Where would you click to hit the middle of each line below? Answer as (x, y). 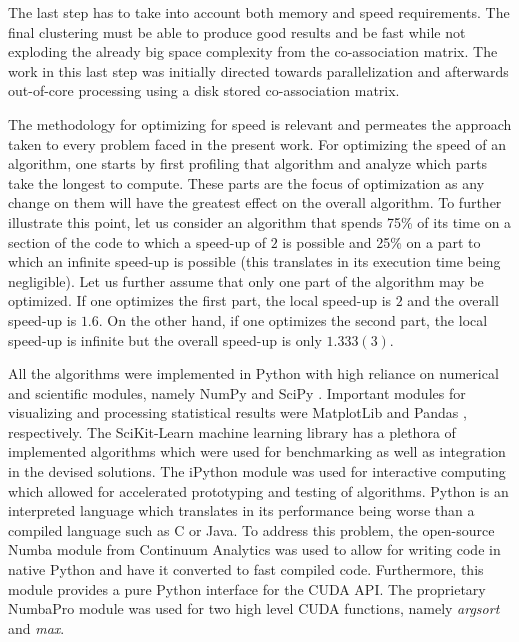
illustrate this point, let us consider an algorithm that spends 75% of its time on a (260, 221)
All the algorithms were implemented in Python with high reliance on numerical (253, 373)
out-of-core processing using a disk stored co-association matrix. (204, 90)
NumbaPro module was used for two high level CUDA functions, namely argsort (254, 608)
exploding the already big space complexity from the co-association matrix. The (253, 51)
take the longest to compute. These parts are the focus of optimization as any (246, 182)
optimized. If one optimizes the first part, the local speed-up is (200, 300)
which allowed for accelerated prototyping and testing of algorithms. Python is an (258, 490)
